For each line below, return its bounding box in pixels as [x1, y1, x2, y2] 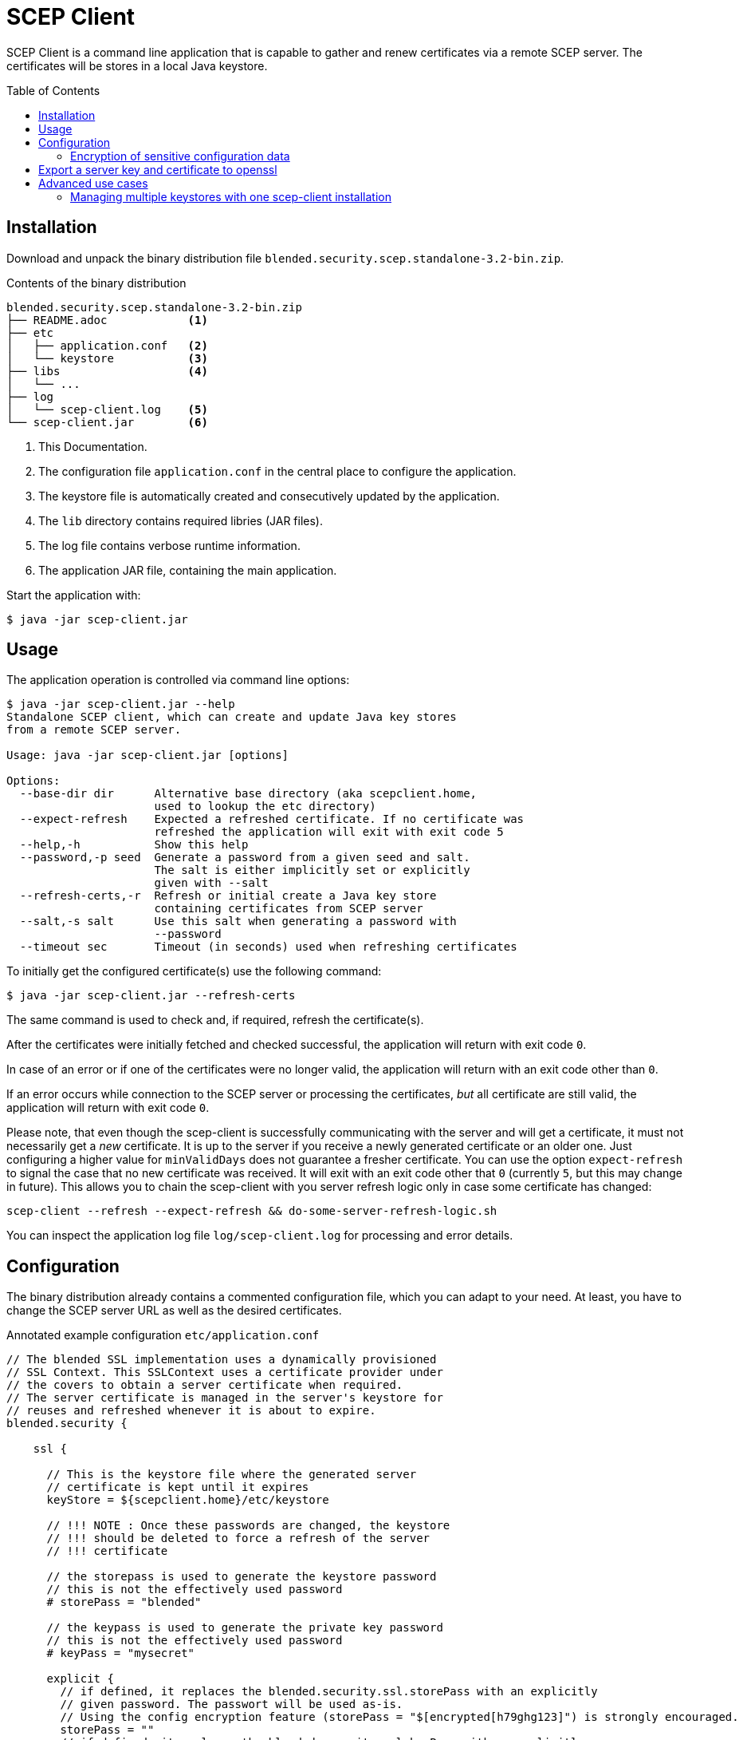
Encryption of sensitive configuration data [70, 148, 290, 163]
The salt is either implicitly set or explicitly [154, 864, 470, 877]
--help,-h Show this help [19, 838, 249, 852]
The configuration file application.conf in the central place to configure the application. [38, 464, 517, 478]
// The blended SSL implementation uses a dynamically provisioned [6, 1353, 437, 1366]
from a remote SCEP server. [6, 723, 182, 737]
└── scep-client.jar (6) [6, 415, 208, 429]
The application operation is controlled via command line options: [6, 673, 350, 687]
